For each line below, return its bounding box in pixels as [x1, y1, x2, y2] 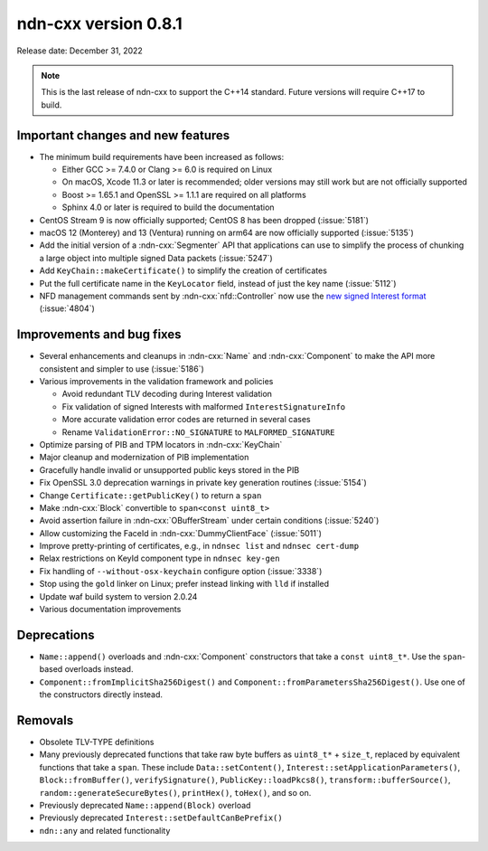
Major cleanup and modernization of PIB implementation [39, 452, 249, 463]
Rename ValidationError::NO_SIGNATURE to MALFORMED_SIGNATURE [61, 426, 335, 438]
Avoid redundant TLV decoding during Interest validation [61, 389, 273, 400]
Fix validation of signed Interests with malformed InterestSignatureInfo [61, 401, 346, 411]
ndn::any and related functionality [39, 825, 171, 836]
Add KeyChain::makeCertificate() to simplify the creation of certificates [39, 265, 327, 276]
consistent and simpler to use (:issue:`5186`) [39, 363, 205, 374]
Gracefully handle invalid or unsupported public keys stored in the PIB [39, 464, 300, 475]
